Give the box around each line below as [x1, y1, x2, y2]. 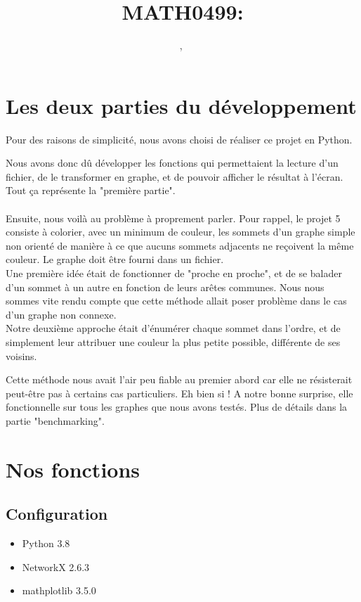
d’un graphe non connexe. [6, 307, 117, 321]
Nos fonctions [6, 454, 140, 483]
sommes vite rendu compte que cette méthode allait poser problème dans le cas [6, 293, 347, 308]
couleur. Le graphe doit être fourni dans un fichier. [6, 252, 224, 267]
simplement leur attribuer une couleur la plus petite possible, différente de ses [6, 334, 341, 349]
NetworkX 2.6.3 [22, 559, 90, 574]
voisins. [6, 348, 37, 363]
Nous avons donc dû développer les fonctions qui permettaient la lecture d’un [6, 155, 339, 170]
